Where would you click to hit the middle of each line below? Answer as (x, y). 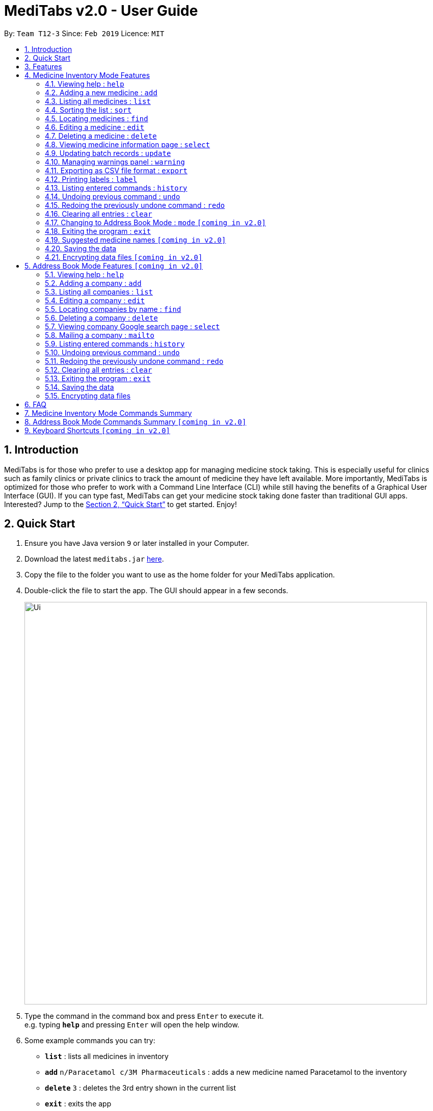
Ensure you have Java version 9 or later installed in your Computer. (137, 543)
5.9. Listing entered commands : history (115, 343)
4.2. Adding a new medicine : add (101, 92)
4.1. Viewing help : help (85, 84)
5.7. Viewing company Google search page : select (132, 326)
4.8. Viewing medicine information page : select (128, 144)
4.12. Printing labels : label (91, 179)
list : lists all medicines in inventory (107, 1056)
